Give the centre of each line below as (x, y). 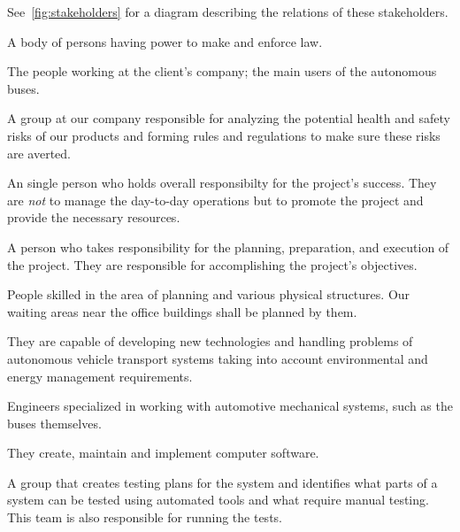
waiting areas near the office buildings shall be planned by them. (182, 311)
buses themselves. (54, 423)
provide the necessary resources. (94, 217)
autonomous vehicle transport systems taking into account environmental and (218, 358)
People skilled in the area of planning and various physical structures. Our (209, 294)
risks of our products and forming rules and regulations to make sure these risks (224, 135)
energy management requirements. (100, 376)
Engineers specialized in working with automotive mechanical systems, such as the (230, 406)
